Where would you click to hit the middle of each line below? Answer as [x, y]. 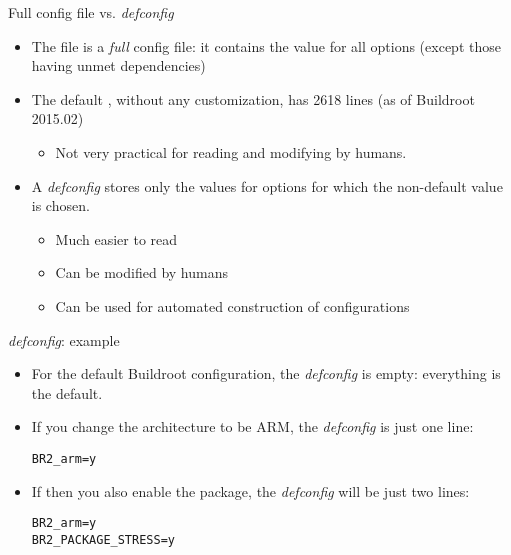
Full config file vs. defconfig [91, 12]
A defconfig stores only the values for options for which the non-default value [267, 185]
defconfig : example [64, 339]
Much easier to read [116, 238]
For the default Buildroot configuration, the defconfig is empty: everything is [266, 373]
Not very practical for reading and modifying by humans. [231, 151]
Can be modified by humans [141, 272]
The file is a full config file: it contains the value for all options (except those [266, 45]
